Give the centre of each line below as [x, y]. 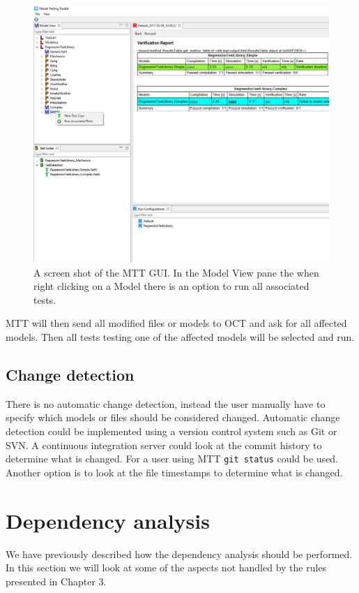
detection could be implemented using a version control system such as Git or [171, 431]
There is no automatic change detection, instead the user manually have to [166, 403]
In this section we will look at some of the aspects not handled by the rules [166, 568]
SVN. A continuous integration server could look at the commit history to [164, 445]
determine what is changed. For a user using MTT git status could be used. [172, 459]
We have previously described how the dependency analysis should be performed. [179, 554]
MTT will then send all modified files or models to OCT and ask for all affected [176, 323]
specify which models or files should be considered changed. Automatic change [173, 417]
